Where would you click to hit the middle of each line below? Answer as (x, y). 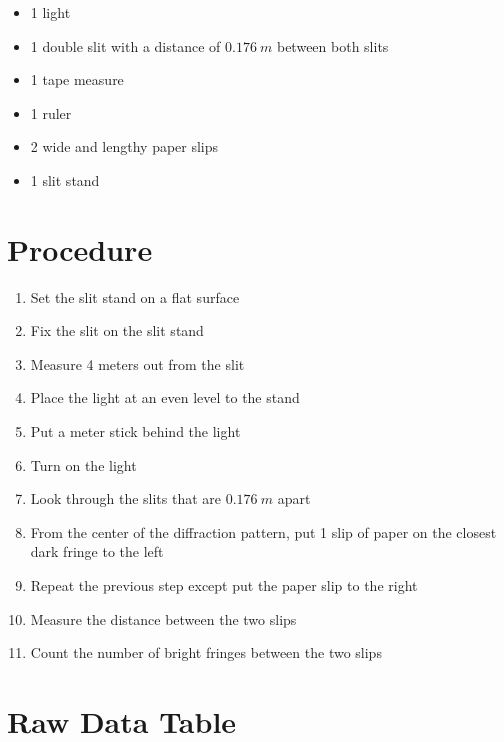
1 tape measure (77, 79)
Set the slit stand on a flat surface (135, 296)
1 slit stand (65, 179)
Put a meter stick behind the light (135, 431)
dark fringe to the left (97, 551)
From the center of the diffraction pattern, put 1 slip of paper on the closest (263, 531)
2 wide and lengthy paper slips (124, 146)
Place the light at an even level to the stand (165, 397)
